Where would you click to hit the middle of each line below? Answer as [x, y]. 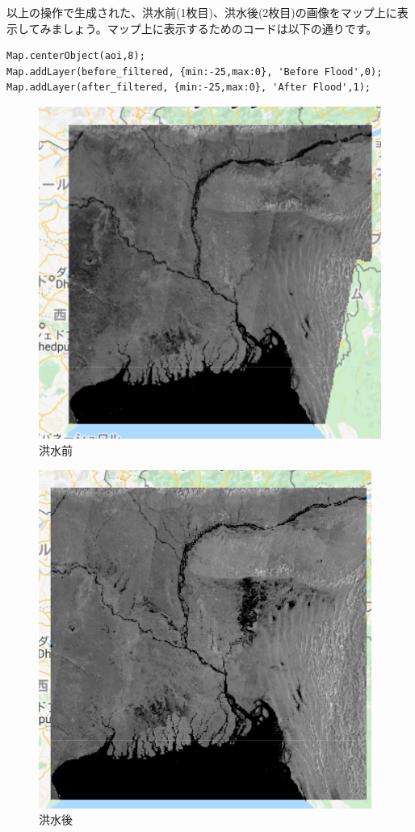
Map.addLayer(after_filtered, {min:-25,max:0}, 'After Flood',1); [189, 88]
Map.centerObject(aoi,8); [76, 56]
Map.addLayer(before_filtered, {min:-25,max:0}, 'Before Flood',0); [195, 71]
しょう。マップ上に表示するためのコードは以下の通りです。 [220, 28]
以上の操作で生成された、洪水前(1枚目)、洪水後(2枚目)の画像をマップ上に [202, 12]
